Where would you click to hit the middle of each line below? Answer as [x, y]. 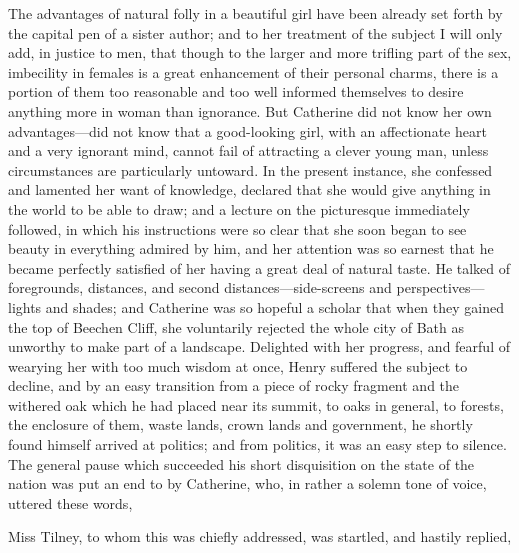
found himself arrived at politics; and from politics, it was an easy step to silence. [257, 444]
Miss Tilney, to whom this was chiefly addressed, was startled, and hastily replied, [260, 536]
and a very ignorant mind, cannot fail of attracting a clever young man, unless [248, 150]
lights [25, 306]
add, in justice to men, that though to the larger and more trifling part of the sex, [260, 52]
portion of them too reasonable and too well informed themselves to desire [236, 91]
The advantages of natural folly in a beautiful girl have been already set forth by [255, 13]
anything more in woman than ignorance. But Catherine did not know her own [250, 110]
